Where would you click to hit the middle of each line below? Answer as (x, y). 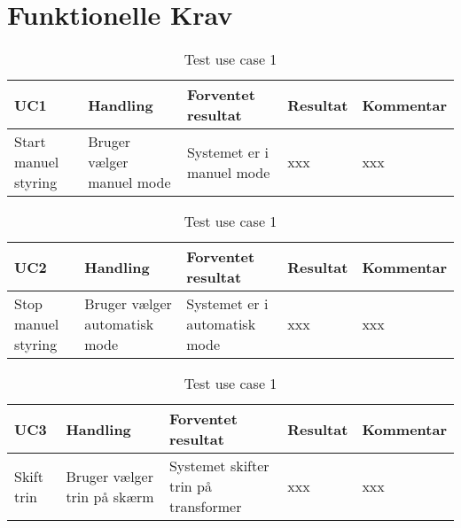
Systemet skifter (219, 466)
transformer (205, 507)
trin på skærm (110, 496)
